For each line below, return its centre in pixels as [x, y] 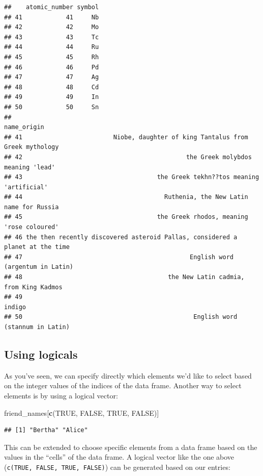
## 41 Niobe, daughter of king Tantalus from [126, 137]
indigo [15, 307]
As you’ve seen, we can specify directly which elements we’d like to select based [128, 375]
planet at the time [37, 247]
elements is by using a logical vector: [61, 395]
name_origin [24, 127]
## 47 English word [119, 257]
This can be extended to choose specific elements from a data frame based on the [131, 447]
